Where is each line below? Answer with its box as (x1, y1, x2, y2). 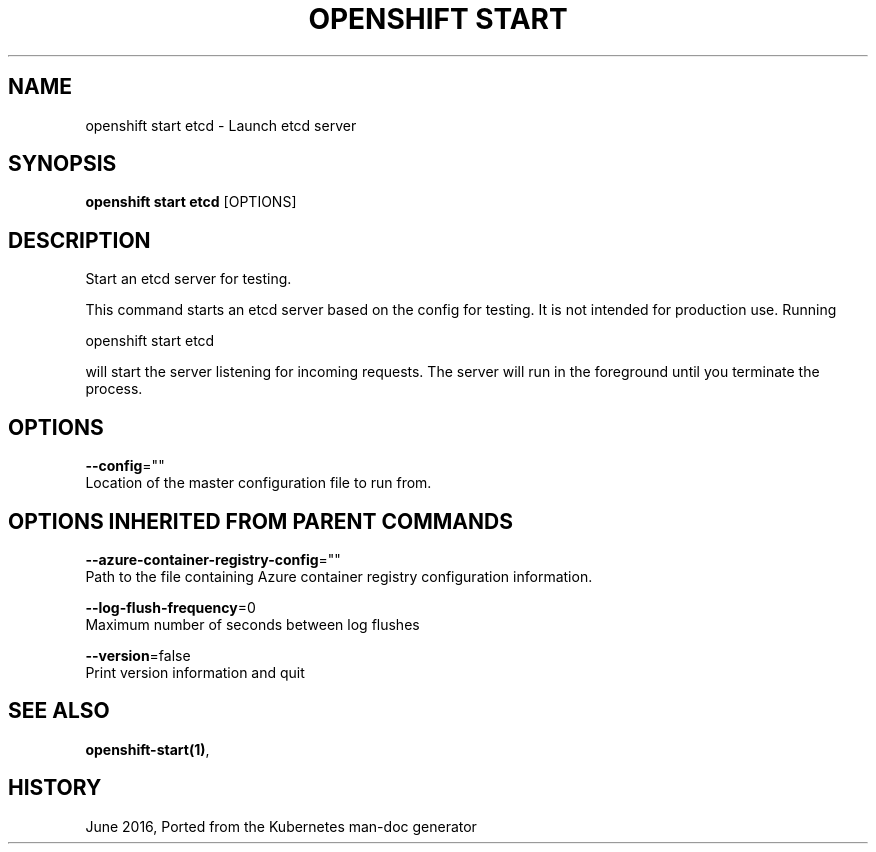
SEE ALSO (8, 698, 110, 724)
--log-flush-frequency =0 (85, 598, 256, 616)
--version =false (85, 646, 191, 664)
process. (85, 380, 143, 398)
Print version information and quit (85, 663, 305, 681)
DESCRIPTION (8, 227, 151, 253)
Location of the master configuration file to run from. (85, 474, 432, 492)
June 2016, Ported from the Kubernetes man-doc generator (85, 817, 477, 835)
